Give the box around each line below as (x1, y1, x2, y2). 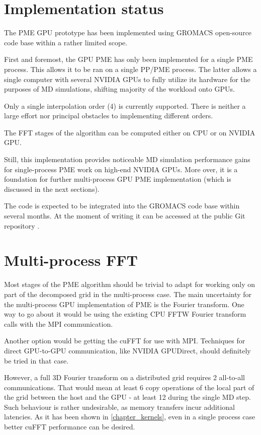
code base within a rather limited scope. (4, 37, 128, 47)
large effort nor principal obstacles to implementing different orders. (4, 110, 213, 121)
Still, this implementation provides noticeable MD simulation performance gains (4, 154, 250, 165)
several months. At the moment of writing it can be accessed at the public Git (4, 210, 245, 221)
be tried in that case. (4, 355, 69, 366)
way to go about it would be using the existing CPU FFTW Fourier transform (4, 309, 246, 319)
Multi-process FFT (4, 250, 138, 270)
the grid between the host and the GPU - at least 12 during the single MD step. (4, 392, 251, 402)
